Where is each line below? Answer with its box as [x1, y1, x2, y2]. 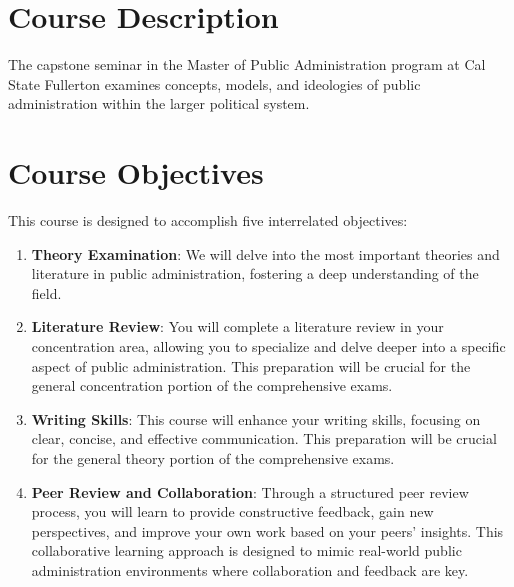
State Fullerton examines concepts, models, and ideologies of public [8, 73, 421, 94]
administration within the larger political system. [8, 93, 310, 114]
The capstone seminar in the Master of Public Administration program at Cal [8, 54, 486, 75]
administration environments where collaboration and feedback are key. [31, 559, 469, 580]
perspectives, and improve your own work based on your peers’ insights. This [31, 520, 504, 541]
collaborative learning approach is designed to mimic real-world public [31, 540, 462, 561]
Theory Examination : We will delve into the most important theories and [31, 243, 500, 264]
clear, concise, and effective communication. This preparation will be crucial [31, 428, 497, 449]
